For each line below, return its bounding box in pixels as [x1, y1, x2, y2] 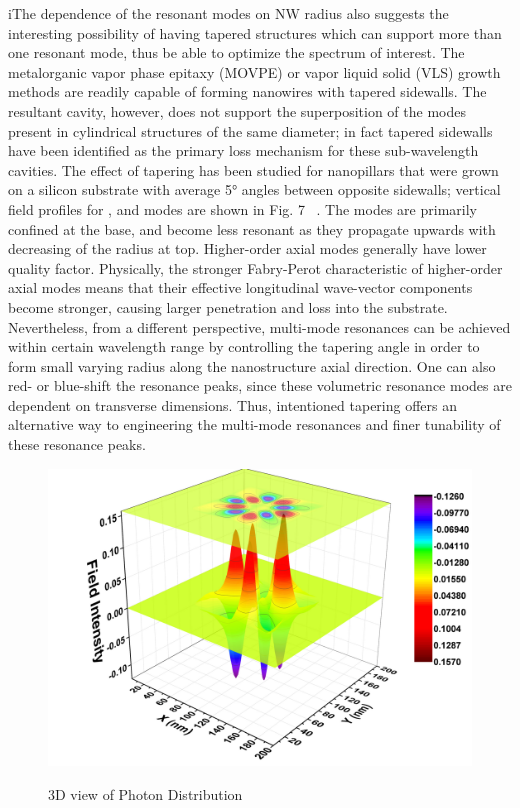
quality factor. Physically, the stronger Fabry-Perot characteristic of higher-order [8, 257, 503, 278]
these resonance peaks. [8, 434, 146, 455]
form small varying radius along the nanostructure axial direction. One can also [8, 355, 496, 376]
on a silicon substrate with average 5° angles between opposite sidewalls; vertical [8, 179, 501, 200]
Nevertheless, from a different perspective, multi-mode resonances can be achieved [8, 316, 511, 337]
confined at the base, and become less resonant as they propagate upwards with [8, 218, 496, 239]
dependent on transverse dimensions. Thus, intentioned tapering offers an [8, 394, 458, 415]
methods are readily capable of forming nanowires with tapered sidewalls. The [8, 81, 487, 102]
